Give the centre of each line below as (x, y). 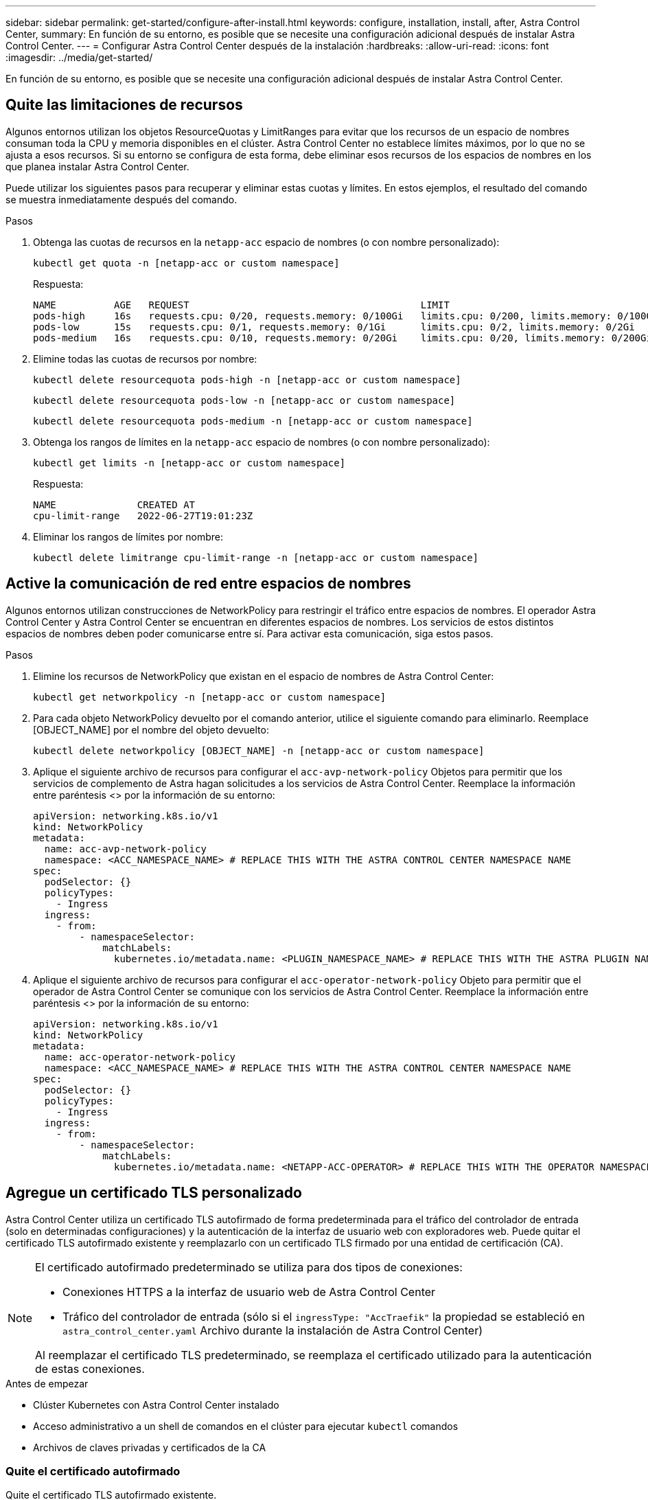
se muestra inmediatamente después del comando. (121, 199)
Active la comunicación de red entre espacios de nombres (208, 584)
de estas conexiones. (90, 1368)
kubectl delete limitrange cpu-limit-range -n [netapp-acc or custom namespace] (256, 557)
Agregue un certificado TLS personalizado (154, 1193)
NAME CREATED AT (114, 504)
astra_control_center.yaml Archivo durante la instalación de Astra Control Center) (273, 1330)
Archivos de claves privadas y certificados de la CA (150, 1447)
